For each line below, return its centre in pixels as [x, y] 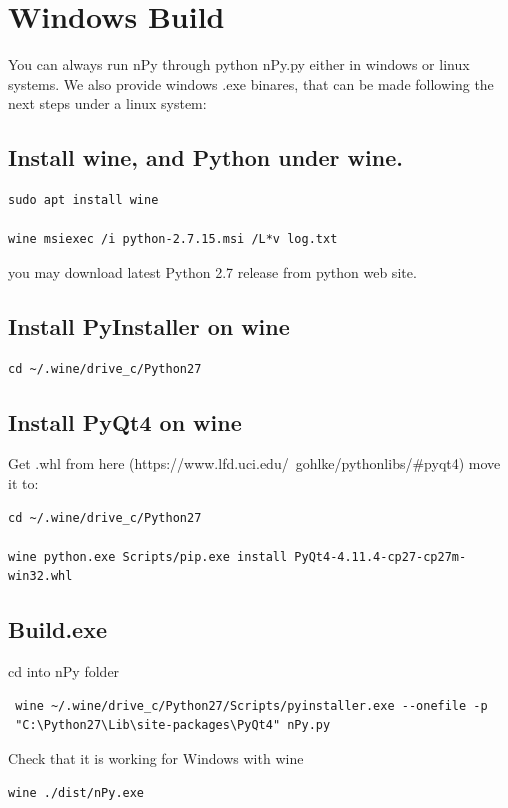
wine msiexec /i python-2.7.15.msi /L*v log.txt [173, 239]
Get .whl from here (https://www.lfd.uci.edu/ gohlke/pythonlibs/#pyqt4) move [254, 463]
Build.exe [57, 629]
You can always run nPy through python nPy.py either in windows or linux [239, 64]
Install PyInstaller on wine [149, 325]
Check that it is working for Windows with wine [156, 758]
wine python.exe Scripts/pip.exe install [148, 556]
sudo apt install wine [83, 200]
